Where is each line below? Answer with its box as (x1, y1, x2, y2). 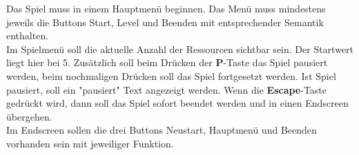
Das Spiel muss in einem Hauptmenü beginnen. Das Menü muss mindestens (6, 1, 326, 15)
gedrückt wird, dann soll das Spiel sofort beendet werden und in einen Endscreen (6, 96, 349, 110)
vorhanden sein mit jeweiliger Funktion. (6, 136, 174, 150)
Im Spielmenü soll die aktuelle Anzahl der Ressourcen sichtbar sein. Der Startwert (6, 41, 354, 56)
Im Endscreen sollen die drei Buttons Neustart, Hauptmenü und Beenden (6, 123, 317, 137)
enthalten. (6, 28, 49, 43)
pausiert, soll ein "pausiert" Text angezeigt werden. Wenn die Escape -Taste (6, 82, 327, 96)
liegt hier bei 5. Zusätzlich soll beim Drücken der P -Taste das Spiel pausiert (6, 55, 328, 70)
